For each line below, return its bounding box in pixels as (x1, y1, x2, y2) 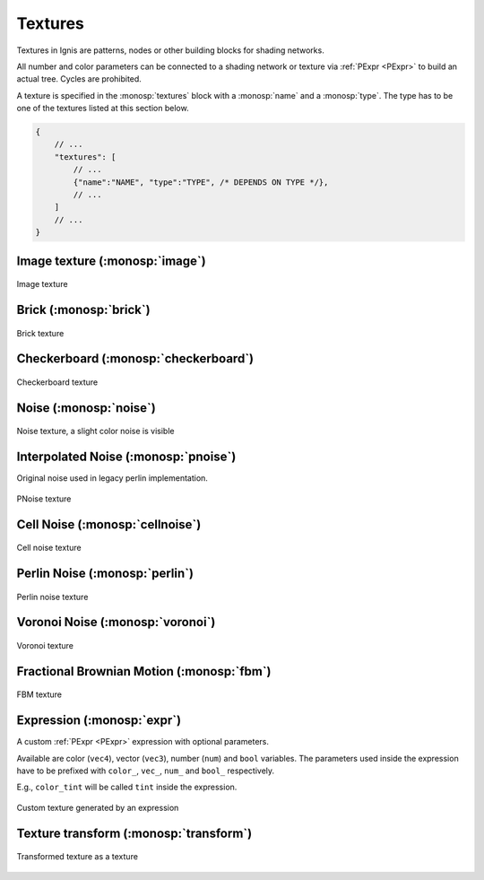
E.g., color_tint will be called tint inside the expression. (16, 781, 238, 793)
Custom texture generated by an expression (16, 802, 179, 813)
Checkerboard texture (16, 377, 99, 388)
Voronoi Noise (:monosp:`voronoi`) (16, 614, 216, 630)
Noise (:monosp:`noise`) (16, 400, 156, 415)
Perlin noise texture (16, 591, 89, 602)
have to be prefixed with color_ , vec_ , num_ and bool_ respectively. (16, 765, 275, 776)
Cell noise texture (16, 543, 82, 553)
